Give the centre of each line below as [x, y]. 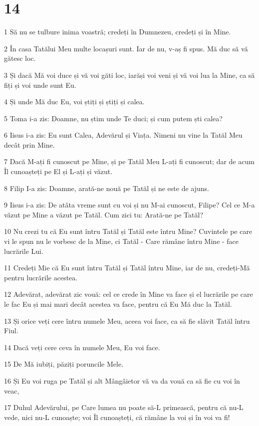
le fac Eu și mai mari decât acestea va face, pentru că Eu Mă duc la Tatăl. [118, 304]
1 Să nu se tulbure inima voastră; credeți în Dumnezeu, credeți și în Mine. [118, 32]
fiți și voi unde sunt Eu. [40, 85]
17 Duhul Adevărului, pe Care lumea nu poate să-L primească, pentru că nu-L [124, 407]
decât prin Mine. [29, 144]
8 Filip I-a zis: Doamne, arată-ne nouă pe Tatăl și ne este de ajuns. [107, 188]
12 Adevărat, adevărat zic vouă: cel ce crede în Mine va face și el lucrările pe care [129, 294]
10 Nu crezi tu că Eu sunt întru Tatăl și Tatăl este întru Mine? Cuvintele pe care [128, 231]
